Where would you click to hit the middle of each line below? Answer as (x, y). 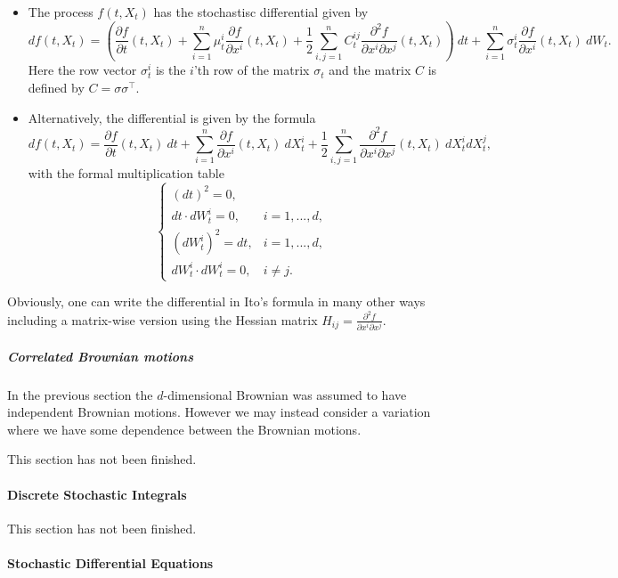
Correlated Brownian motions (101, 356)
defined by (56, 87)
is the (171, 70)
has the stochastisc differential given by (261, 12)
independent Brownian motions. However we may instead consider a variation (219, 412)
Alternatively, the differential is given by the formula (172, 117)
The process (61, 12)
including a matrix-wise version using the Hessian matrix (163, 319)
